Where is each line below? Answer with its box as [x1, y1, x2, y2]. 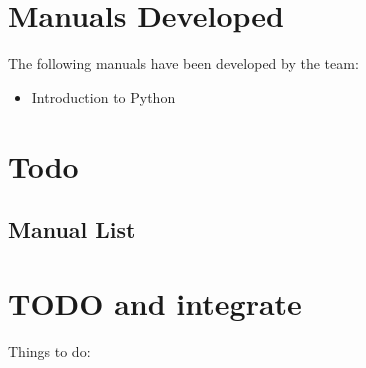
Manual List [8, 214, 136, 245]
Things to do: [8, 340, 91, 361]
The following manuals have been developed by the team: [8, 53, 359, 74]
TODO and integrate [8, 282, 302, 323]
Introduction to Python [31, 86, 176, 107]
